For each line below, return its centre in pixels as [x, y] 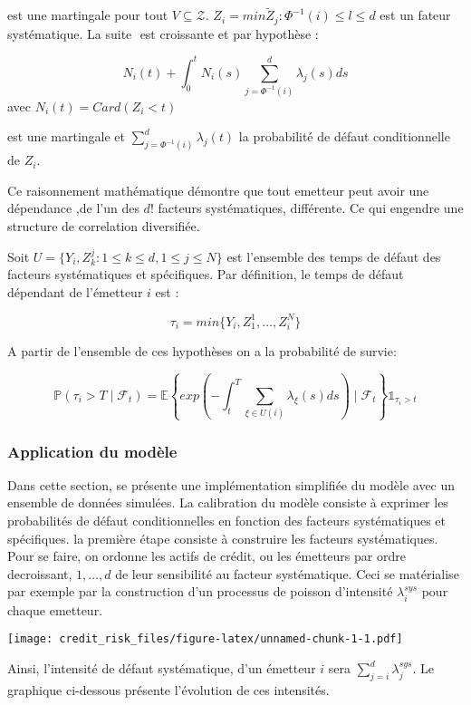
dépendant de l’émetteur [75, 291]
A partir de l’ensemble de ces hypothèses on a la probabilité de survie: [202, 350]
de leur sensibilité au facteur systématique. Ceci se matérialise [287, 573]
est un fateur [415, 15]
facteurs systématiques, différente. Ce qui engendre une [311, 208]
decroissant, [40, 573]
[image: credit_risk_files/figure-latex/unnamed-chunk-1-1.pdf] [205, 639]
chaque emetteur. [55, 609]
